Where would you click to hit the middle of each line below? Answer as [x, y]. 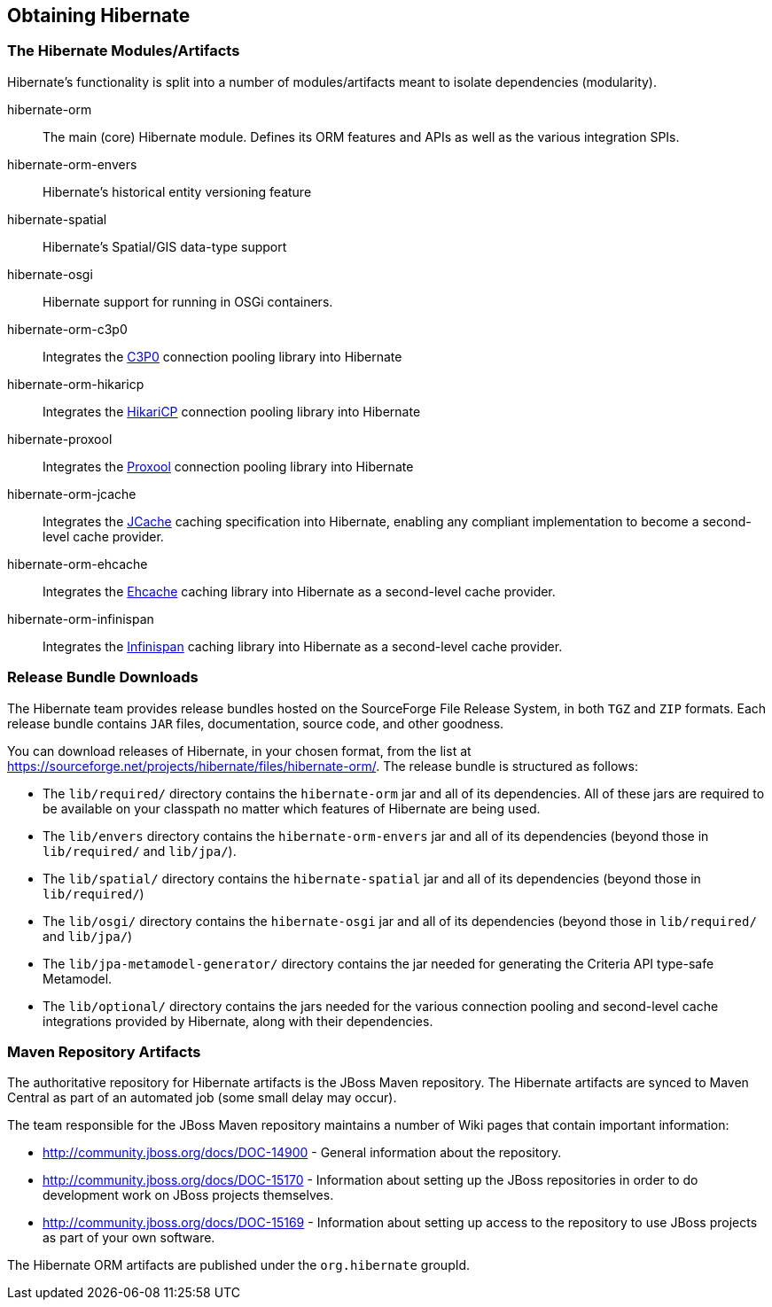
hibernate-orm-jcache [72, 494]
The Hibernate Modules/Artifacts [124, 51]
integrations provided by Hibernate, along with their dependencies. [238, 1021]
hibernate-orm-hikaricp [76, 384]
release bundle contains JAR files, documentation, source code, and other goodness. [256, 723]
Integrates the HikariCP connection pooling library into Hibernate [232, 411]
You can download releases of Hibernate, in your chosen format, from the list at [239, 751]
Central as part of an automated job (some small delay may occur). [202, 1098]
